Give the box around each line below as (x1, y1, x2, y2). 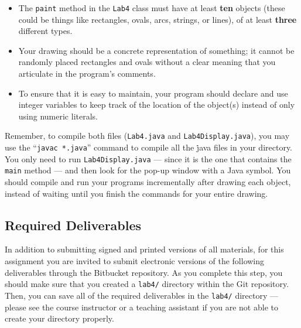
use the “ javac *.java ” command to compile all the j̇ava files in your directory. (5, 141, 292, 153)
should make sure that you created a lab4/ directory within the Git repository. (5, 278, 289, 290)
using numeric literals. (18, 110, 98, 122)
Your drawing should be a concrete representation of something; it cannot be (18, 44, 295, 56)
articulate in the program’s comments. (18, 67, 156, 80)
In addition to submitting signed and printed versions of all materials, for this (5, 243, 284, 255)
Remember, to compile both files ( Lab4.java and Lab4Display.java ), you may (5, 129, 290, 142)
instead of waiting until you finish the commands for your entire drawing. (5, 187, 268, 199)
